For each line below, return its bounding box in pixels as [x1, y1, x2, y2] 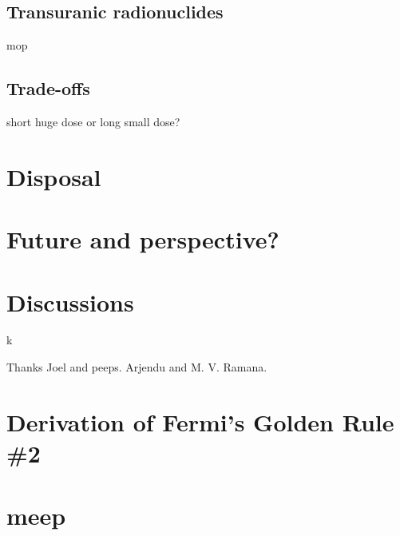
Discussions [6, 285, 134, 318]
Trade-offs [6, 76, 90, 101]
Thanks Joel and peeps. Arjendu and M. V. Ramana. [6, 359, 267, 375]
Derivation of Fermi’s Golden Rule [6, 405, 394, 438]
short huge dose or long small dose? [6, 113, 180, 129]
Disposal [6, 160, 101, 193]
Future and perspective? [6, 223, 279, 256]
